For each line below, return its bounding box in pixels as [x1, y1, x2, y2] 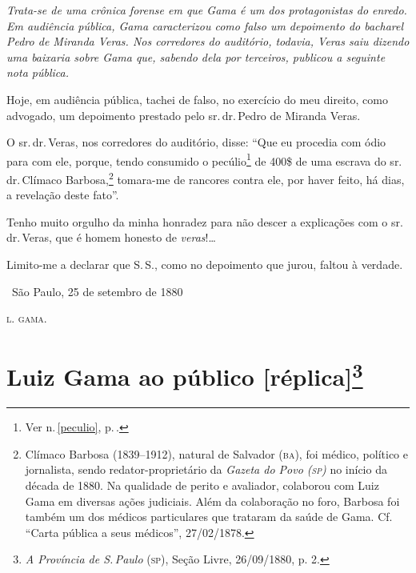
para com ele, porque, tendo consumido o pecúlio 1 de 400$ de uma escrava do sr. [6, 150, 402, 169]
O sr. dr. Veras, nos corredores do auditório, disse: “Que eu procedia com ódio [6, 134, 386, 150]
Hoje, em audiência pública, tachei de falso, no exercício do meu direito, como [6, 90, 388, 107]
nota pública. [6, 64, 70, 81]
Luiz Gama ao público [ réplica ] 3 [6, 357, 363, 393]
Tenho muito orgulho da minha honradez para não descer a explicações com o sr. [6, 213, 403, 230]
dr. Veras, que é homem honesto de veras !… [6, 229, 216, 246]
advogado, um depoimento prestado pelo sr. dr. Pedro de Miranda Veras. [6, 106, 361, 123]
